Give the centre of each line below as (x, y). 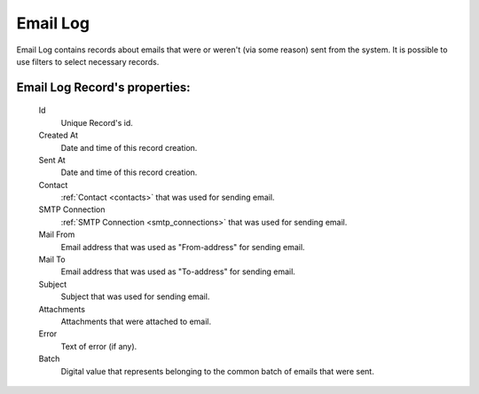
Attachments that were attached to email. (136, 321)
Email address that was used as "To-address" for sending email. (178, 272)
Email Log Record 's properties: (103, 87)
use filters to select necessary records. (88, 61)
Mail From (57, 234)
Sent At (52, 160)
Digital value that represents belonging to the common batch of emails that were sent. (217, 371)
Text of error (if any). (99, 346)
